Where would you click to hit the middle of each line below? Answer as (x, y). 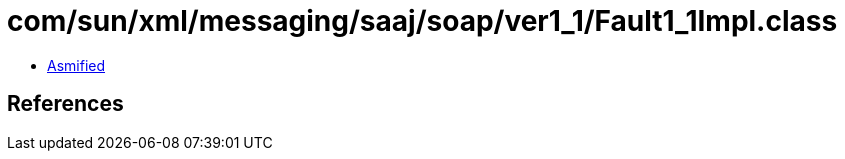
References (65, 104)
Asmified (76, 65)
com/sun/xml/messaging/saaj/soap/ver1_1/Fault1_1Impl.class (422, 21)
